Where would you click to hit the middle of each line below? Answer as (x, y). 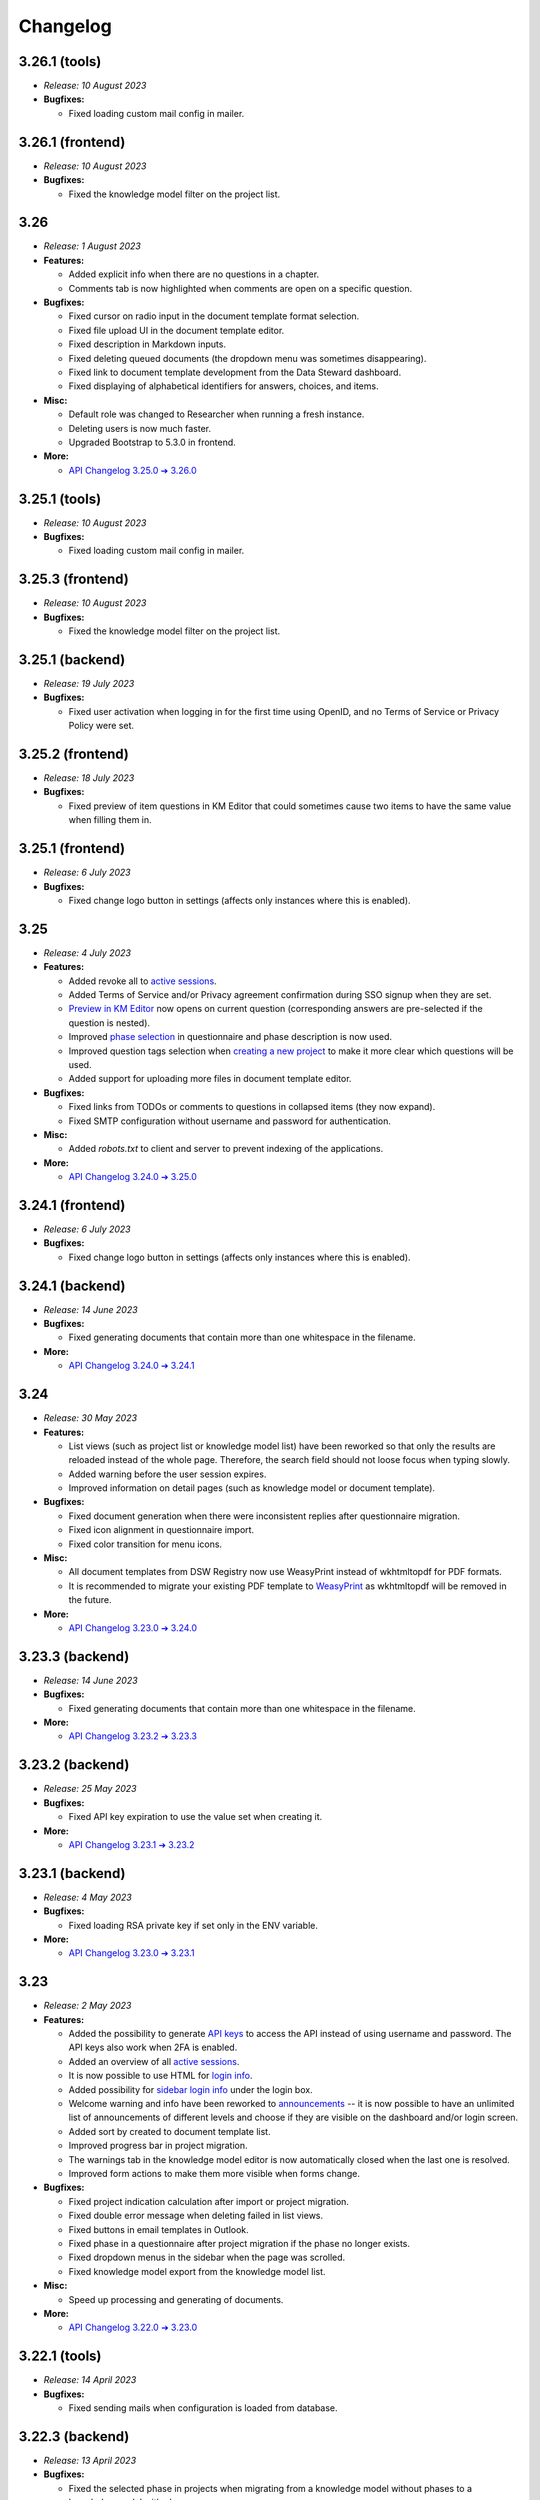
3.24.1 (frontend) (72, 1205)
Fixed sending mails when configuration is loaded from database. (203, 2407)
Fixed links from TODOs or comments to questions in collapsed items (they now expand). (252, 1107)
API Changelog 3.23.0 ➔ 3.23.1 (131, 1953)
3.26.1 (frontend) (72, 141)
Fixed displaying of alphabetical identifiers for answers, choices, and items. (223, 386)
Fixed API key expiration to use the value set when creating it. (195, 1817)
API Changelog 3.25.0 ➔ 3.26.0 (132, 470)
